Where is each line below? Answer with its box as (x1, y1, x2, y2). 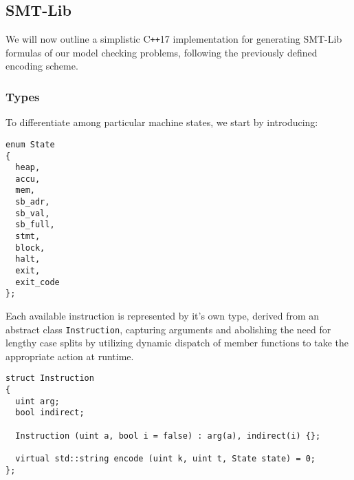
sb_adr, (15, 197, 50, 207)
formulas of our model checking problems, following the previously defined (5, 45, 318, 59)
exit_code (15, 277, 60, 287)
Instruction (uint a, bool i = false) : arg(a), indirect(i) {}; (15, 430, 321, 441)
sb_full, (15, 220, 55, 230)
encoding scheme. (5, 59, 78, 73)
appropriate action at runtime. (5, 348, 134, 363)
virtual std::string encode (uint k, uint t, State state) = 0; (15, 454, 316, 464)
